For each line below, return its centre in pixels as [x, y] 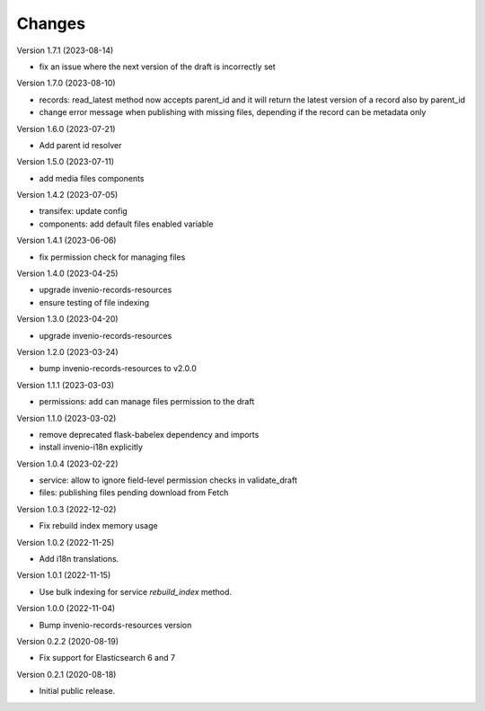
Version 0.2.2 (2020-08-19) [68, 641]
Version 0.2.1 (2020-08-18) [66, 674]
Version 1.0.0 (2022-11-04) [66, 609]
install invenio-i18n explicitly [91, 447]
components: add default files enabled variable [126, 224]
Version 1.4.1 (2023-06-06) [66, 240]
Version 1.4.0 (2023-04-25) [67, 273]
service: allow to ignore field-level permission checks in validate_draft [168, 480]
